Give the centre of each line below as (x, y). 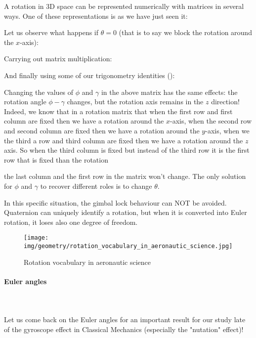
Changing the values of (39, 92)
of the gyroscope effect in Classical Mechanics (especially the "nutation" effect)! (124, 329)
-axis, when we (227, 130)
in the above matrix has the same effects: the (169, 92)
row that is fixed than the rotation (56, 159)
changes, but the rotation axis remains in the (135, 102)
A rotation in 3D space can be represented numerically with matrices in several (124, 6)
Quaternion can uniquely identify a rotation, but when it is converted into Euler (126, 212)
